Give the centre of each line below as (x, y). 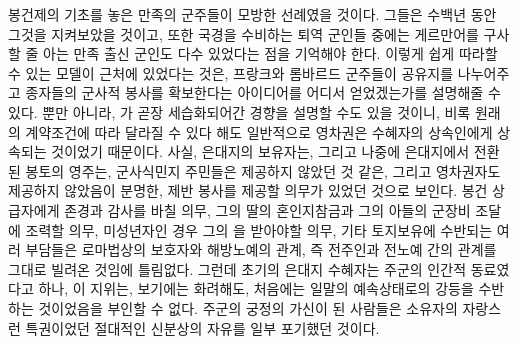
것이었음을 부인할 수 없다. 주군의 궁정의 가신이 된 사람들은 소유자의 (248, 307)
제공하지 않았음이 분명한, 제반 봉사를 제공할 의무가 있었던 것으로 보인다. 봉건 (248, 190)
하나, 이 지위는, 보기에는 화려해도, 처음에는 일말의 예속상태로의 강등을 (256, 288)
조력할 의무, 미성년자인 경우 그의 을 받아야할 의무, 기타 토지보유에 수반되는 (259, 229)
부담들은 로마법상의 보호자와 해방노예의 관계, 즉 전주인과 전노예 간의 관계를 (261, 249)
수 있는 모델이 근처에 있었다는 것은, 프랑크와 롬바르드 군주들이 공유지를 (231, 72)
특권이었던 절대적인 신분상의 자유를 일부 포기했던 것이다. (202, 327)
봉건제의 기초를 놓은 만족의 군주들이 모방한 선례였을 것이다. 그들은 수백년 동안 (252, 14)
